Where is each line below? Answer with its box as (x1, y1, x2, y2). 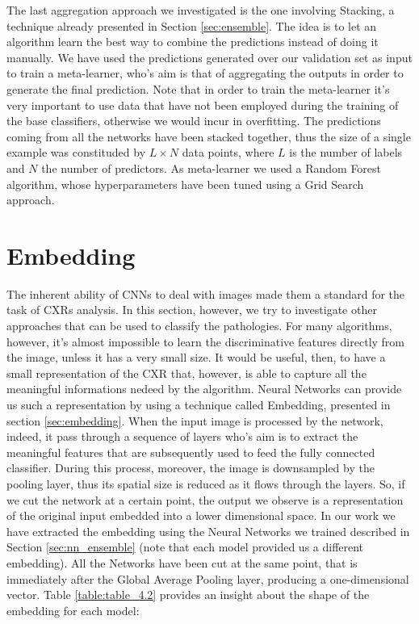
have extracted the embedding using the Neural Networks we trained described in (6, 522, 410, 539)
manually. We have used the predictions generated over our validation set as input (6, 48, 413, 65)
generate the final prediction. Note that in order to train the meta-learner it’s (6, 80, 390, 97)
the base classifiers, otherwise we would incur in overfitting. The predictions (6, 112, 381, 129)
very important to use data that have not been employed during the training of (6, 96, 399, 113)
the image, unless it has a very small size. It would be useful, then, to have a (6, 349, 386, 366)
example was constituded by (6, 144, 146, 161)
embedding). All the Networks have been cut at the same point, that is (6, 554, 358, 571)
